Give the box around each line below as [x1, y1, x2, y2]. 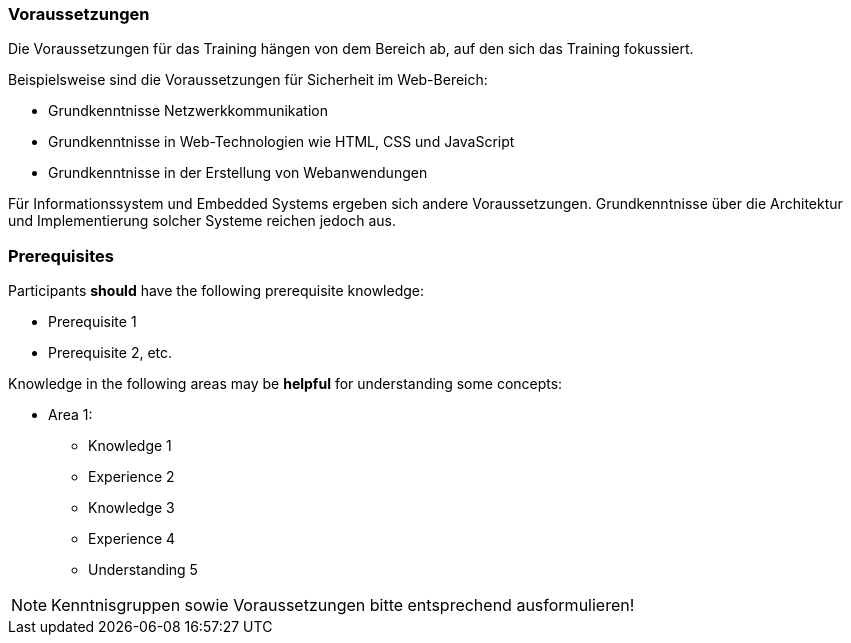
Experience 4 [88, 530, 176, 548]
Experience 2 [88, 468, 175, 486]
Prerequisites [8, 245, 114, 266]
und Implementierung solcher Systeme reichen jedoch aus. [8, 212, 396, 230]
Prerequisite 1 [48, 313, 137, 331]
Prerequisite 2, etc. [48, 344, 173, 362]
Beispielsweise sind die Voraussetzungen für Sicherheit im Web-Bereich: [8, 71, 488, 89]
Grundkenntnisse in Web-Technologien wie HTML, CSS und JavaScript [48, 133, 515, 151]
